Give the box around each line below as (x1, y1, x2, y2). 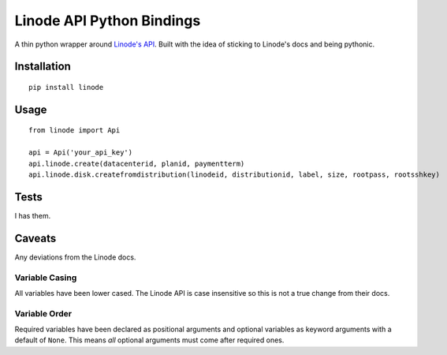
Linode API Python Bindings (14, 12, 201, 29)
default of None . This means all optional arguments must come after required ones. (14, 335, 285, 345)
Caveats (14, 231, 57, 245)
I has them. (14, 211, 51, 220)
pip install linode (28, 83, 104, 92)
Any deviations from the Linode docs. (14, 252, 136, 262)
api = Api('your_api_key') (28, 148, 133, 157)
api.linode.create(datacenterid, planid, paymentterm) (28, 159, 245, 168)
